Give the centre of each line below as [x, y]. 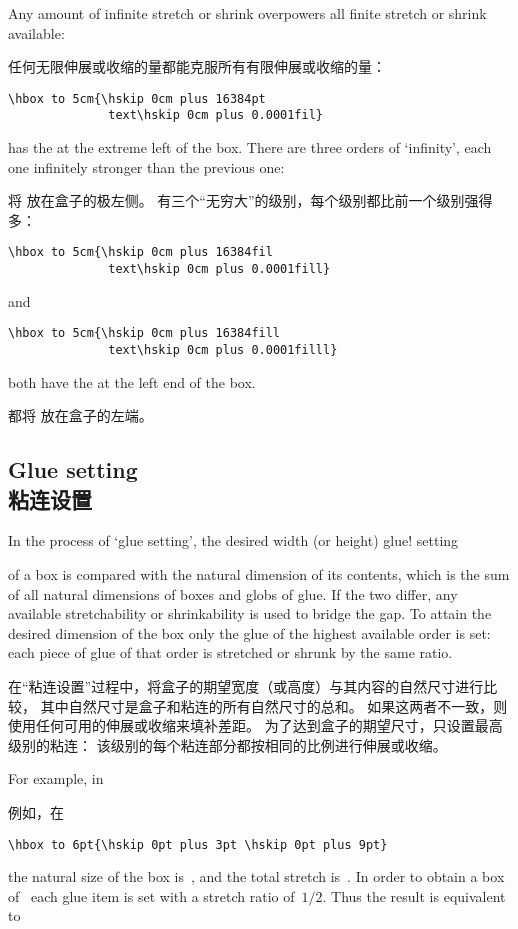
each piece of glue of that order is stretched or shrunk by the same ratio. [230, 652]
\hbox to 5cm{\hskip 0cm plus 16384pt [137, 98]
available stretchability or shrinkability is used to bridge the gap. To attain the [250, 613]
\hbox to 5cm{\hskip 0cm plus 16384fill [144, 333]
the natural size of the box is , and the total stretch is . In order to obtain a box [256, 876]
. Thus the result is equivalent [414, 895]
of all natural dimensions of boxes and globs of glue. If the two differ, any [233, 593]
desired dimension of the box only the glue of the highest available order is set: [249, 632]
